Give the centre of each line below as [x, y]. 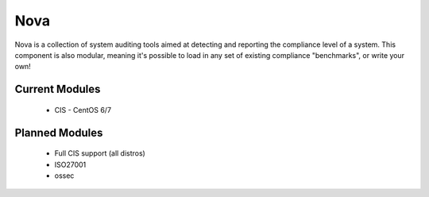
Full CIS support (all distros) [100, 153]
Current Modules [58, 89]
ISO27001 [70, 164]
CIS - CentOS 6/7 [83, 110]
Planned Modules [59, 132]
